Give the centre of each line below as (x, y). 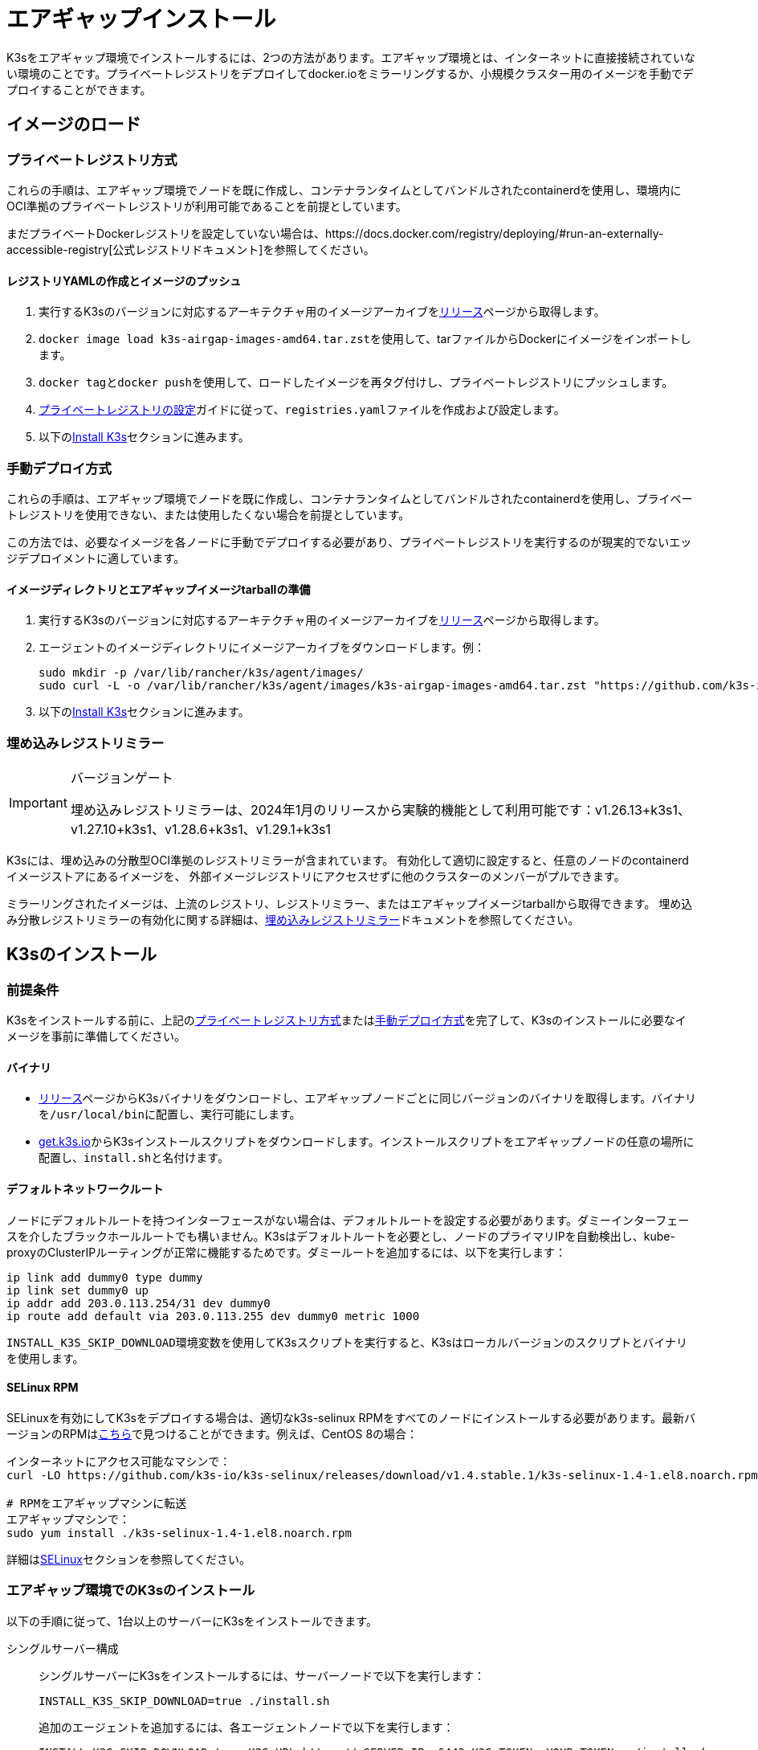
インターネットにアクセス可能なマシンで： (119, 1461)
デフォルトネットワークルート (85, 1188)
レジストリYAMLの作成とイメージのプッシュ (124, 280)
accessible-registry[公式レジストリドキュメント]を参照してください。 (191, 249)
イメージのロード (74, 125)
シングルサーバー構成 (63, 1648)
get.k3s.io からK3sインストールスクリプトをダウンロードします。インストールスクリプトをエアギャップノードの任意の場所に (367, 1142)
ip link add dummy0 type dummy (105, 1277)
